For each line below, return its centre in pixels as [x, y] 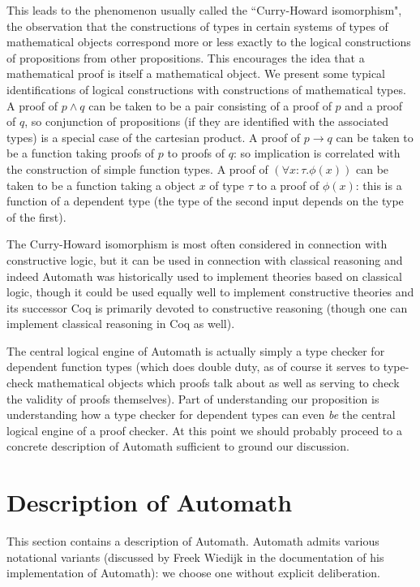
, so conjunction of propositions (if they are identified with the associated [207, 121]
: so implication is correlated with [317, 153]
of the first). [36, 216]
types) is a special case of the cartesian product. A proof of [154, 137]
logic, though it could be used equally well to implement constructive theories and [210, 292]
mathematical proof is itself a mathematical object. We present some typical [196, 73]
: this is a [379, 185]
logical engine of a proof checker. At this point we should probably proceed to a [204, 430]
